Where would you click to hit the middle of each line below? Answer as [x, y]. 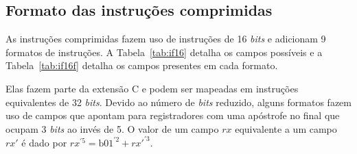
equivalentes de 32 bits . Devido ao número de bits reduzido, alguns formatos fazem [179, 102]
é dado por [44, 142]
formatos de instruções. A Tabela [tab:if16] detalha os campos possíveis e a [164, 52]
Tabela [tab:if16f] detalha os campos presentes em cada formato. [142, 65]
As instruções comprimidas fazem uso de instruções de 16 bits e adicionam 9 [166, 39]
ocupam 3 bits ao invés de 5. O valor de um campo [112, 128]
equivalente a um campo [286, 128]
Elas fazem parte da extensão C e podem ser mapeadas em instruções [152, 88]
